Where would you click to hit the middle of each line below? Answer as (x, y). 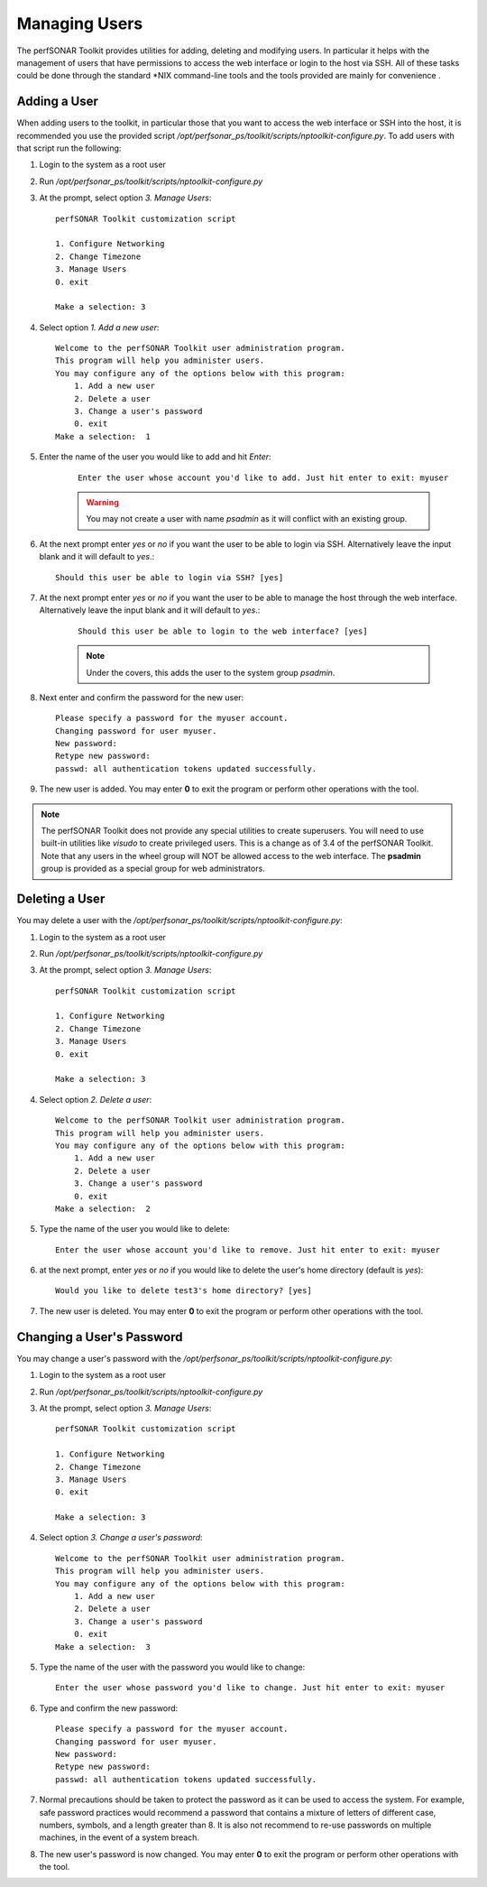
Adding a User (58, 102)
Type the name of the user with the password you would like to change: (172, 1667)
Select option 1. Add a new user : (99, 327)
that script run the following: (69, 148)
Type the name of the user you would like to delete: (134, 1229)
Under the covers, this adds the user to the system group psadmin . (211, 672)
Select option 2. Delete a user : (96, 1099)
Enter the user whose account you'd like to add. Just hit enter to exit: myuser (263, 477)
